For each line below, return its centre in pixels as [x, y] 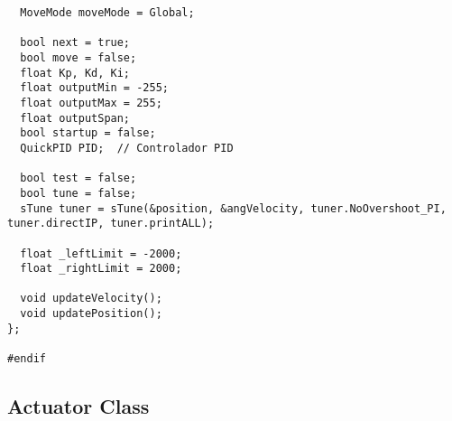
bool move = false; [78, 57]
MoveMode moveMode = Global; [107, 13]
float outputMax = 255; [91, 103]
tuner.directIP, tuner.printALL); [111, 224]
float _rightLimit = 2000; [101, 269]
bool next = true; [75, 43]
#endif [27, 359]
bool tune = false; [78, 193]
